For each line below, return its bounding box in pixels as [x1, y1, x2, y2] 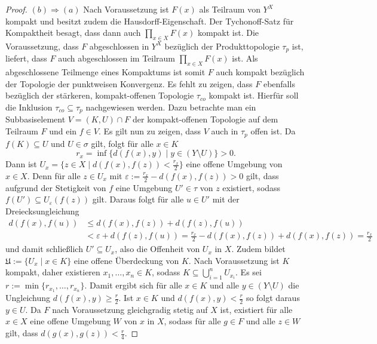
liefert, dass [5, 52, 47, 64]
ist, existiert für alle [220, 303, 293, 315]
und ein [49, 125, 77, 137]
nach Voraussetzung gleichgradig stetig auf [52, 303, 208, 315]
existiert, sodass [222, 181, 281, 193]
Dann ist [5, 158, 37, 170]
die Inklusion [5, 101, 53, 113]
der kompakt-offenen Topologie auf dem [132, 113, 278, 125]
